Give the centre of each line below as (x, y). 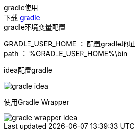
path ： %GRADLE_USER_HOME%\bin (66, 54)
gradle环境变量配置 (35, 27)
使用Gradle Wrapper (37, 102)
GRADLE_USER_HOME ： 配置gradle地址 (69, 44)
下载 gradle (22, 17)
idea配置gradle (28, 70)
